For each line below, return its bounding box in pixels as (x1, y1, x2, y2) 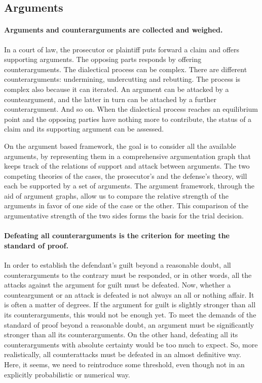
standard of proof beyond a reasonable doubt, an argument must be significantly (4, 319, 254, 330)
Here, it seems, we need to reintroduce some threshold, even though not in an (4, 359, 245, 369)
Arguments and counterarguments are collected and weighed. (4, 24, 223, 35)
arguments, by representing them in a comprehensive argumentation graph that (4, 150, 251, 161)
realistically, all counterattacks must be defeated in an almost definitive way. (4, 349, 241, 360)
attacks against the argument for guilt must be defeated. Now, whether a (4, 279, 231, 290)
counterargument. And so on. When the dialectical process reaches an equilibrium (4, 104, 258, 114)
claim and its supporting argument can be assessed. (4, 123, 164, 134)
